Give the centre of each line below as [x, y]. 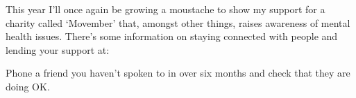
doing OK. [28, 86]
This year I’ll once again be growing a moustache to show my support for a [166, 9]
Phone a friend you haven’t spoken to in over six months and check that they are [178, 73]
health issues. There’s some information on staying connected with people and [172, 36]
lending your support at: [58, 49]
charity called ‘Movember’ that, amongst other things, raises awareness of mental [178, 22]
